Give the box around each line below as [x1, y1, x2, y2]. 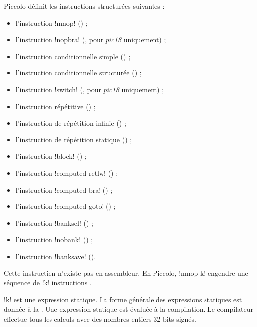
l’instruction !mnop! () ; [15, 17, 88, 28]
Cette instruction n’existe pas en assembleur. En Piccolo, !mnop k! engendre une [4, 267, 248, 278]
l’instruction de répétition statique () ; [15, 134, 132, 144]
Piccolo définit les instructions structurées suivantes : [4, 1, 165, 11]
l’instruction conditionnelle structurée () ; [15, 67, 142, 78]
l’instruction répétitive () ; [15, 101, 96, 111]
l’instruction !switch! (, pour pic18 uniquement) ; [15, 84, 164, 94]
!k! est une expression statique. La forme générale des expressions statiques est [4, 294, 242, 304]
